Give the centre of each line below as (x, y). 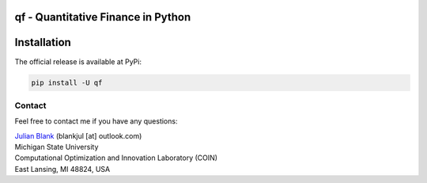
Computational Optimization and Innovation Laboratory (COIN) (116, 158)
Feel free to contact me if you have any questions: (96, 121)
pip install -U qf (67, 82)
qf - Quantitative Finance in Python (103, 17)
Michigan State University (57, 147)
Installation (43, 42)
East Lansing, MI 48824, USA (62, 169)
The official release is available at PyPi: (78, 61)
